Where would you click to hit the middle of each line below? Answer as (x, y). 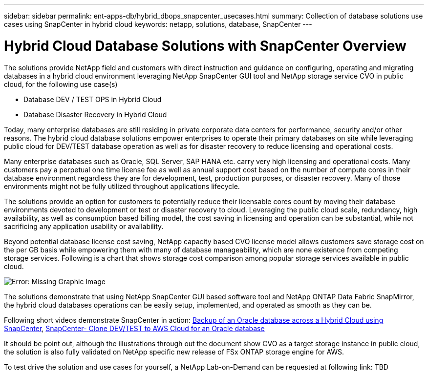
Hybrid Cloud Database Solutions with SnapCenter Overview (205, 46)
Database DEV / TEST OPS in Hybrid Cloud (93, 99)
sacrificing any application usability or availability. (84, 226)
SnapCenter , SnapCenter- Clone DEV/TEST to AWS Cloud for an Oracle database (134, 328)
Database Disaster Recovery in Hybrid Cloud (95, 114)
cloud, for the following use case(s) (61, 84)
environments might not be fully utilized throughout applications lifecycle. (122, 186)
